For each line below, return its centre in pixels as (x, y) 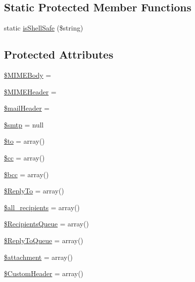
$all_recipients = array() (42, 207)
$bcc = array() (26, 174)
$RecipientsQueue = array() (46, 224)
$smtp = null (24, 124)
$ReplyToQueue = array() (44, 240)
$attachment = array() (39, 257)
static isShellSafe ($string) (44, 28)
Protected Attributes (59, 54)
